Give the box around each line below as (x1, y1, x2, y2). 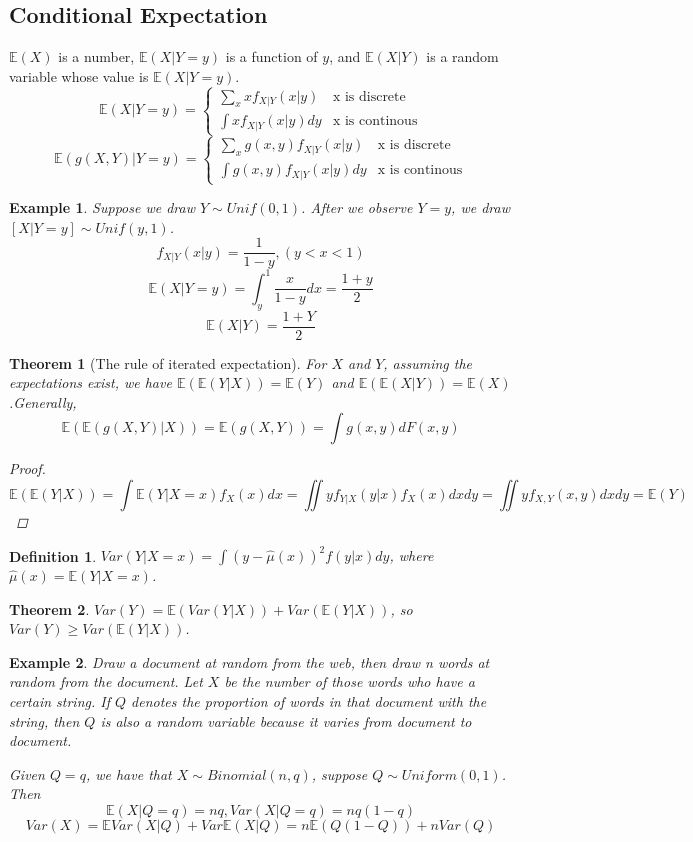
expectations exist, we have (9, 372, 172, 393)
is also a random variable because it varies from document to (100, 710, 472, 731)
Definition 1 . (9, 545, 97, 566)
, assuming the (383, 352, 473, 373)
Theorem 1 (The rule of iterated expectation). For (9, 352, 327, 373)
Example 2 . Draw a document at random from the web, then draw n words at (9, 651, 490, 672)
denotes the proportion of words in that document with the (131, 691, 487, 712)
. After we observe (301, 197, 413, 218)
